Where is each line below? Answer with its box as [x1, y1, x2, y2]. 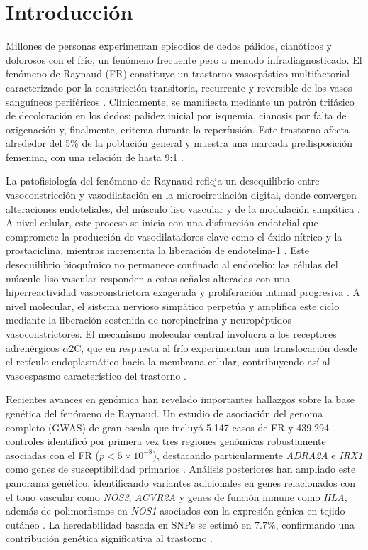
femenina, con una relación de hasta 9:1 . [6, 149, 184, 164]
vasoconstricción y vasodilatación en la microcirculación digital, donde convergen [6, 187, 357, 202]
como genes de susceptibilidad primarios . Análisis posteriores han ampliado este [6, 461, 356, 476]
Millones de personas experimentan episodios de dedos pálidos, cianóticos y [6, 38, 332, 53]
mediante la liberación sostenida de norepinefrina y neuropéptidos [6, 312, 291, 327]
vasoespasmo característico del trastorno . [6, 368, 186, 383]
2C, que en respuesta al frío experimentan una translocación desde [69, 340, 357, 355]
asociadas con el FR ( [6, 447, 99, 462]
